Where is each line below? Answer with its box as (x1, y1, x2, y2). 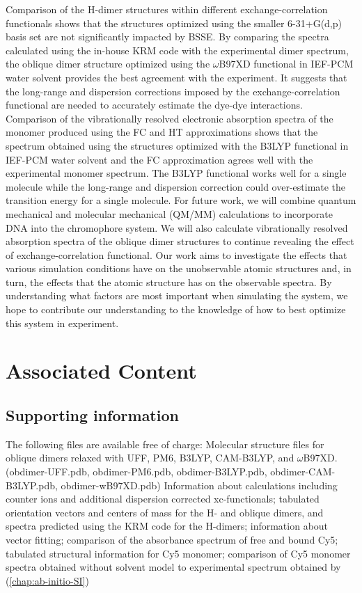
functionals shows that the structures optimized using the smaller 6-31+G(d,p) (6, 15, 342, 30)
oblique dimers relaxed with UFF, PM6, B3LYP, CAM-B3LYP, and (6, 450, 294, 465)
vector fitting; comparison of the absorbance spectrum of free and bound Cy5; (6, 532, 338, 546)
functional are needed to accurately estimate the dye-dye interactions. (6, 97, 303, 112)
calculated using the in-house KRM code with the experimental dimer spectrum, (6, 42, 349, 57)
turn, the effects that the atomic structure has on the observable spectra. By (6, 274, 332, 289)
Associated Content (6, 356, 197, 385)
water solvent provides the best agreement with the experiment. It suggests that (6, 70, 347, 84)
